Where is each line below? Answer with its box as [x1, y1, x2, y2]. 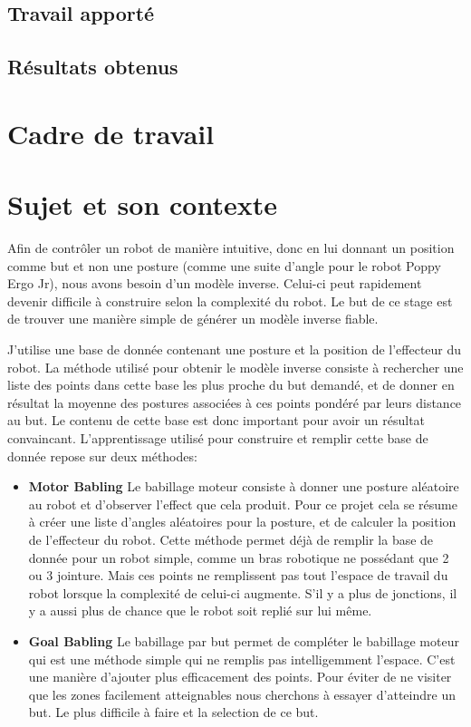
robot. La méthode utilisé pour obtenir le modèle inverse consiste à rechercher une [7, 357, 464, 376]
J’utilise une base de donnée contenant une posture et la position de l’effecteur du [7, 340, 462, 359]
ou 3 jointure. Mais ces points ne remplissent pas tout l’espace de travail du [28, 566, 448, 585]
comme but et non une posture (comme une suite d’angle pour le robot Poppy [7, 256, 441, 275]
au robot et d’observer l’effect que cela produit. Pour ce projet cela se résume [28, 494, 457, 513]
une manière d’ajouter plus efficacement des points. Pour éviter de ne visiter [28, 667, 452, 686]
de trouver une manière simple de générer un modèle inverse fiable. [7, 309, 379, 328]
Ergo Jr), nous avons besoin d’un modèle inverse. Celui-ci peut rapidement [7, 274, 422, 293]
